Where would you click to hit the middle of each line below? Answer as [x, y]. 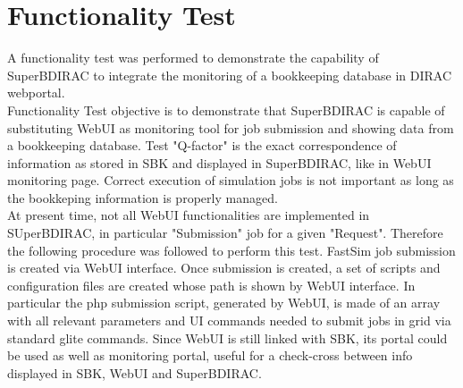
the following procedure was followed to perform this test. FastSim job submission [231, 250]
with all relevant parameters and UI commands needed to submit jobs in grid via [229, 321]
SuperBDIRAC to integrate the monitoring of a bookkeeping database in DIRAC [230, 75]
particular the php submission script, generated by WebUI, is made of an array [224, 303]
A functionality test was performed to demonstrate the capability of [193, 58]
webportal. [36, 93]
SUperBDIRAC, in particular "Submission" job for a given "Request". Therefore [225, 233]
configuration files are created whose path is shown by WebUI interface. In [211, 285]
